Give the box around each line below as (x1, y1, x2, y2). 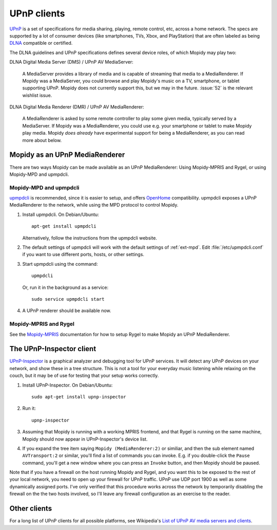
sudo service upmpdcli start (31, 296, 105, 302)
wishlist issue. (22, 92, 52, 98)
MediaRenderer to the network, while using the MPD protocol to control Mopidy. (9, 202, 179, 208)
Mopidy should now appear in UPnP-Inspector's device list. (22, 436, 148, 442)
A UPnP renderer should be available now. (22, 307, 111, 314)
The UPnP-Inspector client (9, 344, 96, 353)
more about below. (22, 137, 62, 143)
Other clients (9, 504, 52, 513)
